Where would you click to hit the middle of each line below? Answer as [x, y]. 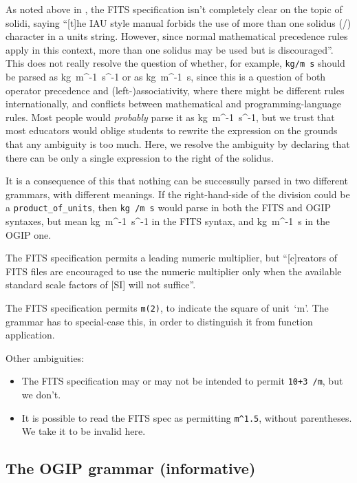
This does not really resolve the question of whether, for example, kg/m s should [175, 63]
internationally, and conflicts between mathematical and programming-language [173, 104]
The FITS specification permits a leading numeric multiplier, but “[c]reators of [172, 258]
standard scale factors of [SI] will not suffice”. [101, 285]
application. [30, 335]
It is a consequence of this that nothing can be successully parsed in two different [177, 181]
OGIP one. [29, 234]
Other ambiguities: [45, 357]
